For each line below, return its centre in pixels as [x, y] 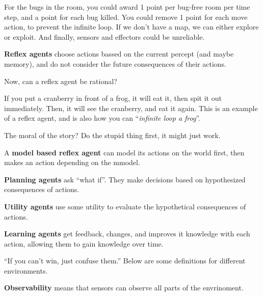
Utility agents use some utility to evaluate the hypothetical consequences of [125, 206]
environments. [26, 270]
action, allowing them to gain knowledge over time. [84, 243]
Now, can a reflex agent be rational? [61, 81]
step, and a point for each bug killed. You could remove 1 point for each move [126, 17]
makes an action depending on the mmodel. [72, 162]
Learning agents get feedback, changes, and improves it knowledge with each [127, 234]
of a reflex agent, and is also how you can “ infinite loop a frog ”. [102, 118]
